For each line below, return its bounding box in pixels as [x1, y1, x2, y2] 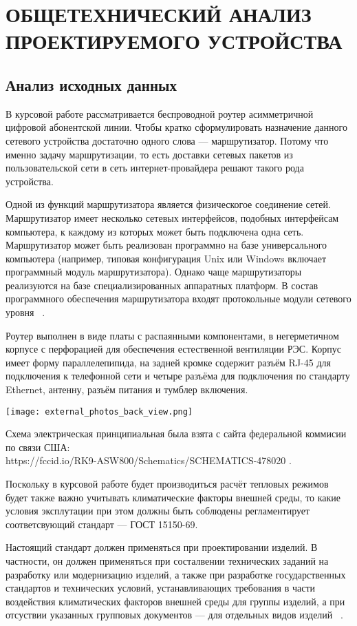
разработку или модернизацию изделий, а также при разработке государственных [6, 567, 346, 581]
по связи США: [6, 439, 70, 454]
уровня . [6, 305, 45, 320]
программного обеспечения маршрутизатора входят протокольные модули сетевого [6, 291, 351, 306]
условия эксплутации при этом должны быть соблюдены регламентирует [6, 503, 310, 518]
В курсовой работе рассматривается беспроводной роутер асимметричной [6, 106, 314, 121]
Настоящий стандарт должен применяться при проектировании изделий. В [6, 540, 318, 554]
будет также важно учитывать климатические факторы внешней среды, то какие [6, 490, 341, 504]
